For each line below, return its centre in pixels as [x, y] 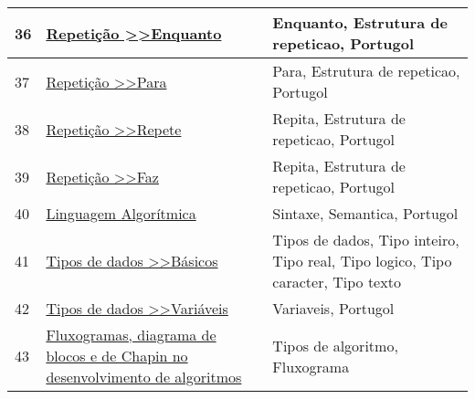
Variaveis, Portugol [333, 308]
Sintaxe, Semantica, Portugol [365, 213]
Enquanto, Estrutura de [360, 22]
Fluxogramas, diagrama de [131, 335]
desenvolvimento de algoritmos [144, 377]
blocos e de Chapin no [117, 356]
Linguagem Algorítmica [121, 213]
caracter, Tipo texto [337, 282]
